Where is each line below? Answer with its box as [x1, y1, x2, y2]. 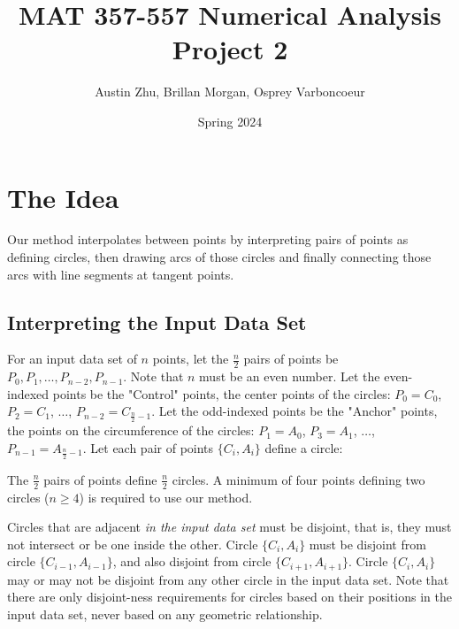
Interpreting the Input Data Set [7, 308, 307, 335]
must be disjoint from [309, 534, 426, 553]
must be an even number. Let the [199, 367, 380, 386]
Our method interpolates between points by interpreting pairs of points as [7, 230, 409, 249]
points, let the [152, 349, 229, 368]
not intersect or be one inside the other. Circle [7, 534, 258, 553]
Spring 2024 [197, 111, 263, 130]
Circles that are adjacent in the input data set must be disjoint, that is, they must [7, 518, 452, 536]
